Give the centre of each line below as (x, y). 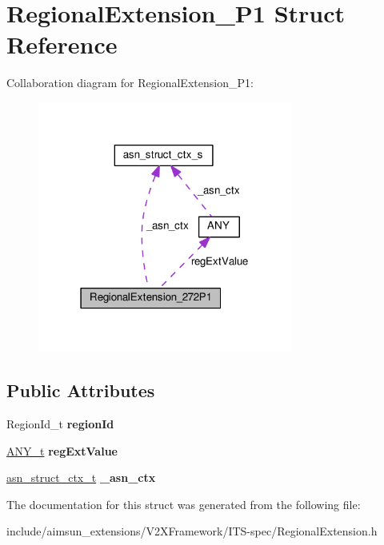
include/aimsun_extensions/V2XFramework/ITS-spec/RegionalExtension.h (192, 531)
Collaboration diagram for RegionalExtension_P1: (130, 83)
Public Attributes (81, 390)
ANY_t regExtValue (62, 450)
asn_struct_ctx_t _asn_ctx (81, 477)
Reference (62, 44)
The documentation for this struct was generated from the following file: (184, 504)
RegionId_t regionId (60, 423)
